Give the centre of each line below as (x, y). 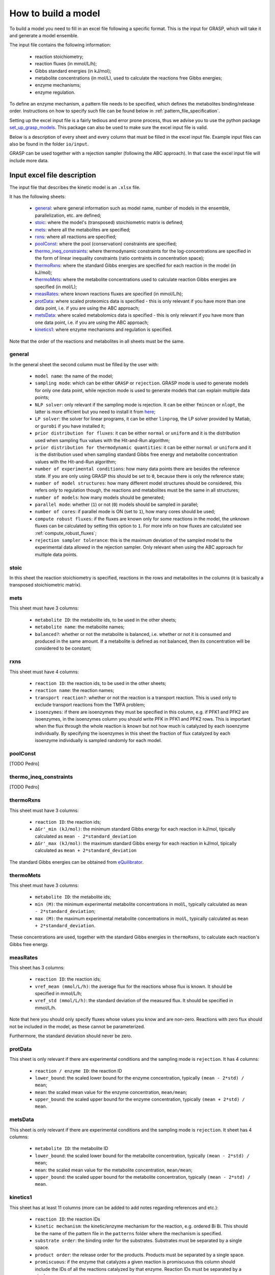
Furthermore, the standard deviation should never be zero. (71, 1036)
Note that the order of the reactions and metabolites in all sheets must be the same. (97, 341)
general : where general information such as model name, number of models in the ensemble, (133, 208)
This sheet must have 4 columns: (44, 672)
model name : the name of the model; (74, 376)
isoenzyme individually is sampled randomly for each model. (99, 741)
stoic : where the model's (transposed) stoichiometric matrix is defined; (109, 222)
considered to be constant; (63, 648)
